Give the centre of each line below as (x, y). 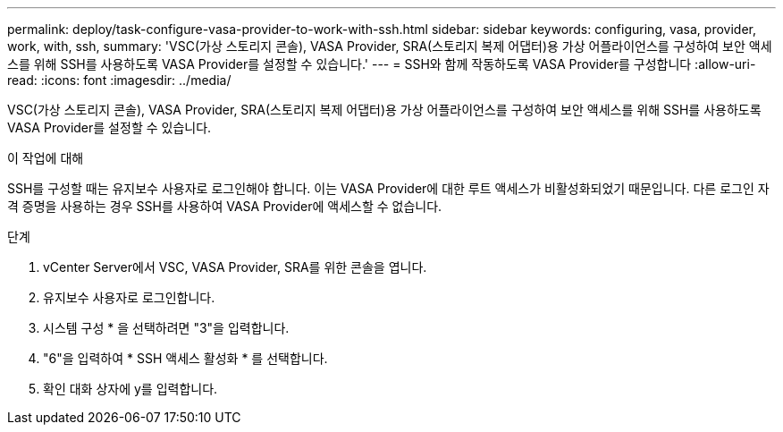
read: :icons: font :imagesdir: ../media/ (119, 80)
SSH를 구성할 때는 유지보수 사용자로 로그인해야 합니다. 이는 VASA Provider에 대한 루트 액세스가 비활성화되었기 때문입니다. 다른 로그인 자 (388, 188)
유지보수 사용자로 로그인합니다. (129, 297)
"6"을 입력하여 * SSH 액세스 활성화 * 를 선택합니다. (185, 358)
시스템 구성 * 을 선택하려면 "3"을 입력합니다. (166, 328)
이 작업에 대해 (46, 158)
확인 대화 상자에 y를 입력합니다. (130, 389)
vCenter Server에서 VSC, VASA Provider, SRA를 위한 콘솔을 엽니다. (235, 267)
